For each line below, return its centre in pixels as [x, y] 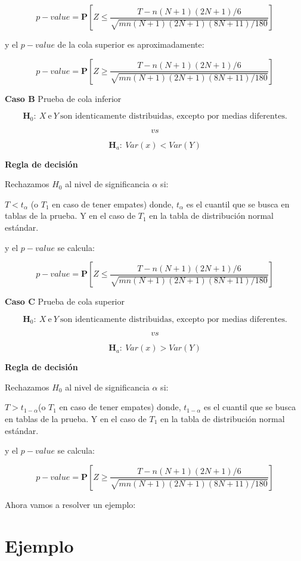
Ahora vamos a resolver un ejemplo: [70, 504]
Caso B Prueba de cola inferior [63, 98]
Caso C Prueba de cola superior [65, 301]
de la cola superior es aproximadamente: [131, 44]
